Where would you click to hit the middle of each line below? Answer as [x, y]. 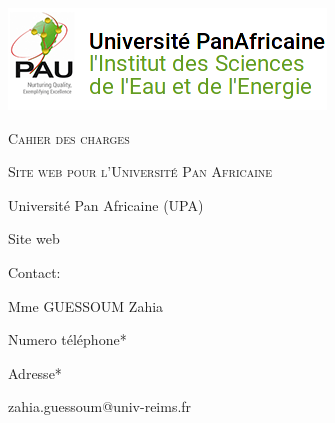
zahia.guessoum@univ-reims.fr [100, 406]
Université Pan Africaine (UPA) [106, 204]
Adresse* [35, 372]
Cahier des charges [69, 137]
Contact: [34, 271]
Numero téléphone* [67, 339]
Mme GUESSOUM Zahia [86, 305]
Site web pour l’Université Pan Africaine [140, 171]
